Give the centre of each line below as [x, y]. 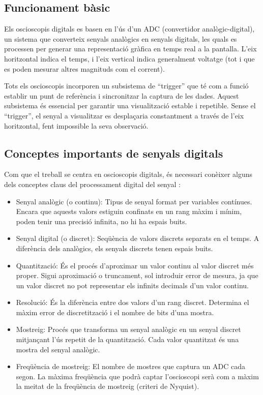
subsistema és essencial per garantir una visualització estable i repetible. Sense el [130, 105]
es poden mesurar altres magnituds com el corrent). [84, 68]
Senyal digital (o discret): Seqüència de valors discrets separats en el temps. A [138, 238]
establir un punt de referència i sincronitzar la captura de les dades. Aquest [122, 95]
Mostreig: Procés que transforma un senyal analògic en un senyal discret [128, 329]
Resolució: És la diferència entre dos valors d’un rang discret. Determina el [133, 302]
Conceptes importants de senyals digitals [114, 153]
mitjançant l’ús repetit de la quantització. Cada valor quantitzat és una [127, 339]
